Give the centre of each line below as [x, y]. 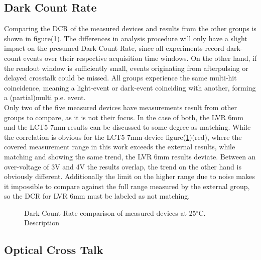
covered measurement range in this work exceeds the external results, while [120, 147]
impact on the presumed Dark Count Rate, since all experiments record [114, 48]
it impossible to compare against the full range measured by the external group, [127, 186]
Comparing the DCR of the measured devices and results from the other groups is [130, 28]
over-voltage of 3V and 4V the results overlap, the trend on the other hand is [123, 166]
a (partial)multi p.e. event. [45, 97]
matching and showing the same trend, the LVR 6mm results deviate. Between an [130, 156]
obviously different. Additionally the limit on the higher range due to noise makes [129, 176]
